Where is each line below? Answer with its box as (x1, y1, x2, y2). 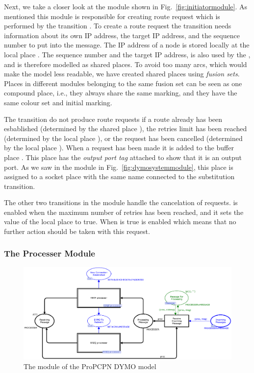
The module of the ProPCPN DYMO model (24, 361, 156, 371)
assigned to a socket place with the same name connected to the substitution (4, 171, 235, 182)
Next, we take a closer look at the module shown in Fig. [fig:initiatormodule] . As (4, 1, 247, 11)
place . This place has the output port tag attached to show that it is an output (4, 152, 242, 162)
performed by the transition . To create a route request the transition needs (4, 21, 231, 31)
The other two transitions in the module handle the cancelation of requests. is (4, 197, 238, 208)
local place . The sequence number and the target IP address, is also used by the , (4, 49, 251, 59)
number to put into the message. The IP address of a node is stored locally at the (4, 40, 250, 50)
